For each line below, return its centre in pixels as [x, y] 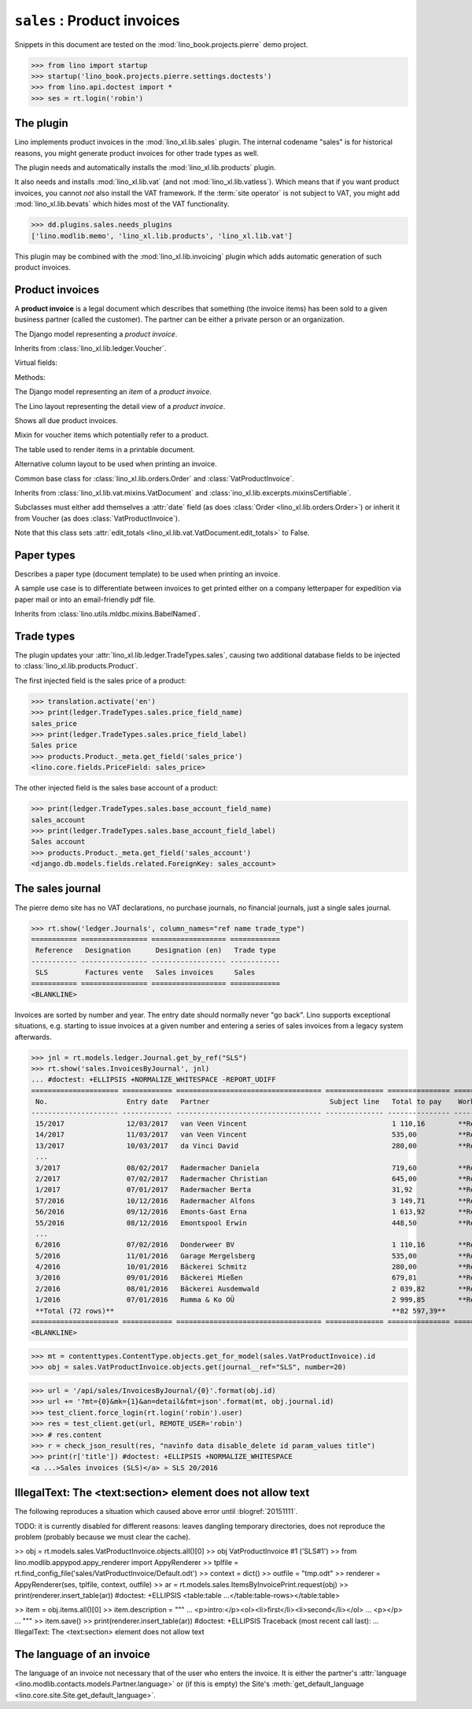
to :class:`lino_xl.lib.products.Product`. [76, 666]
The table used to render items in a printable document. [105, 449]
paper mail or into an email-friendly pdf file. [85, 599]
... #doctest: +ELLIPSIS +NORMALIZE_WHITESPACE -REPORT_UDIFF [153, 1080]
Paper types [45, 555]
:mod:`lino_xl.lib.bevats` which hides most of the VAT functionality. [122, 204]
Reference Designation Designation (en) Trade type [156, 950]
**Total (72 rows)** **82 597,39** [241, 1311]
